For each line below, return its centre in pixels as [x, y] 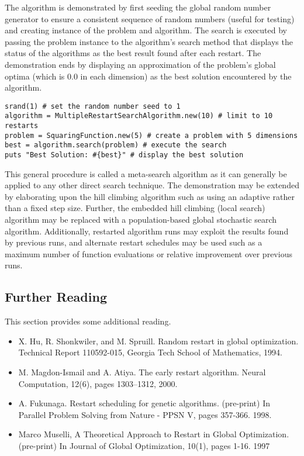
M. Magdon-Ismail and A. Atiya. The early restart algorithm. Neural [142, 372]
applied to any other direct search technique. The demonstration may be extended [152, 185]
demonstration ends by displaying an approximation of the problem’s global [140, 64]
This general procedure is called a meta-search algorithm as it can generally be [146, 173]
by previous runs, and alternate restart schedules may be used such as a [134, 242]
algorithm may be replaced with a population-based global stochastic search [141, 220]
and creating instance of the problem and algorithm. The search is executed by [146, 30]
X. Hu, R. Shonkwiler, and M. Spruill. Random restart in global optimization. [158, 341]
